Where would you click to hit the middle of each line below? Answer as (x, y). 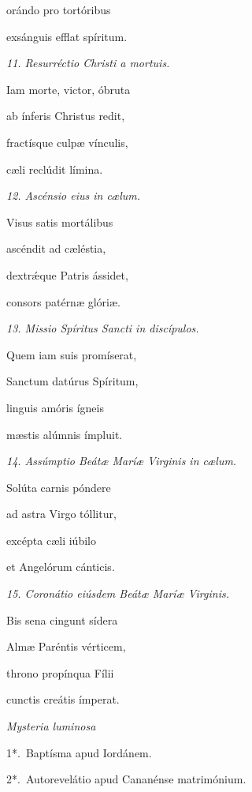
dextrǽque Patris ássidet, (67, 274)
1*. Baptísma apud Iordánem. (79, 752)
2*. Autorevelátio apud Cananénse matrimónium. (126, 779)
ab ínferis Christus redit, (66, 116)
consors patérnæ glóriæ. (63, 301)
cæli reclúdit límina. (55, 169)
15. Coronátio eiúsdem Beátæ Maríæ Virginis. (118, 593)
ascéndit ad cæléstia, (56, 248)
